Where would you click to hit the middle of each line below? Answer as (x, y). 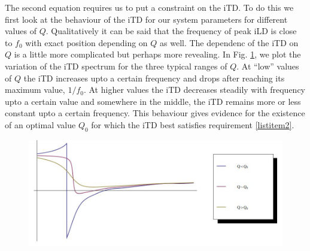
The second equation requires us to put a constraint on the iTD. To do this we (149, 7)
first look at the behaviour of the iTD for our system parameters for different (146, 19)
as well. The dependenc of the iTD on (229, 42)
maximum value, (35, 90)
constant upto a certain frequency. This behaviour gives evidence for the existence (155, 113)
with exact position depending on (86, 42)
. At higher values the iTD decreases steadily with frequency (194, 90)
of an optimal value (40, 124)
